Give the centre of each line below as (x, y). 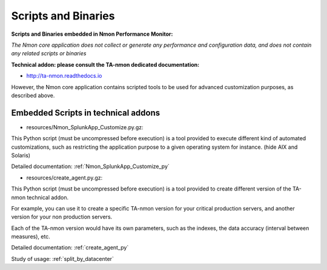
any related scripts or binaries (49, 53)
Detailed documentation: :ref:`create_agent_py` (70, 248)
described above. (33, 95)
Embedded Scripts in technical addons (86, 113)
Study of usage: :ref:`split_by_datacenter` (63, 258)
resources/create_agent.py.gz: (64, 177)
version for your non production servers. (62, 217)
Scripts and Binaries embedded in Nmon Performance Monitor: (92, 34)
